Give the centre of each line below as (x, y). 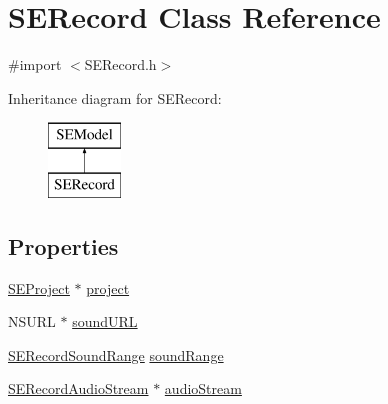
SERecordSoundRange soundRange (116, 354)
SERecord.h (120, 64)
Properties (63, 245)
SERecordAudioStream (78, 388)
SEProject (39, 287)
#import (35, 64)
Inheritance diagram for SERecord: (115, 97)
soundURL (105, 321)
